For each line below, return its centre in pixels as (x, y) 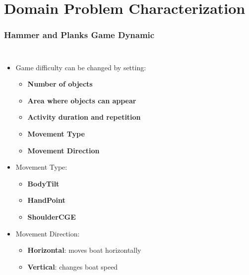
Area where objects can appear (82, 100)
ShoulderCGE (52, 216)
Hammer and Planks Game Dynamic (79, 35)
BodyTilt (43, 183)
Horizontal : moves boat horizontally (84, 250)
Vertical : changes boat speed (73, 266)
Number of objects (60, 84)
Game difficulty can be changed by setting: (81, 67)
